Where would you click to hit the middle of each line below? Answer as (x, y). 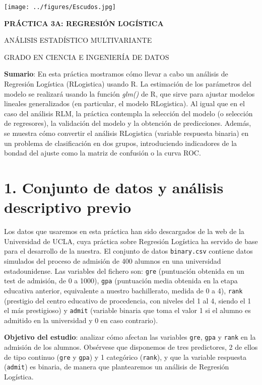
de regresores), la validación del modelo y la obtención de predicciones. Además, (128, 123)
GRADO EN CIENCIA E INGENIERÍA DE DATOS (87, 57)
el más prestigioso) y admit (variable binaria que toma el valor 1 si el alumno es (127, 310)
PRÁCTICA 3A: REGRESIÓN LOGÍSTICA (84, 23)
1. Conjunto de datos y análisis (114, 187)
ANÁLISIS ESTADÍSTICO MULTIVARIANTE (78, 40)
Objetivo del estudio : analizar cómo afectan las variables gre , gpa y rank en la (130, 337)
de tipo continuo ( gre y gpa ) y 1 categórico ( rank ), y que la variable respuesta (125, 357)
